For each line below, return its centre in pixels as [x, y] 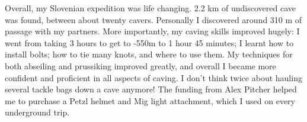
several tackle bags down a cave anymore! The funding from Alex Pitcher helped [151, 89]
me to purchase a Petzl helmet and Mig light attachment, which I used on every [150, 100]
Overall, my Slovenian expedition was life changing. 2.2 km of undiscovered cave [151, 8]
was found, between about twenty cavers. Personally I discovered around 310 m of [153, 19]
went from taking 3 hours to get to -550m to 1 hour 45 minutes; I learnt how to [149, 42]
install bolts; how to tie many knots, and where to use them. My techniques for [149, 54]
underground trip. [37, 112]
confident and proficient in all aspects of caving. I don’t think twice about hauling [153, 77]
